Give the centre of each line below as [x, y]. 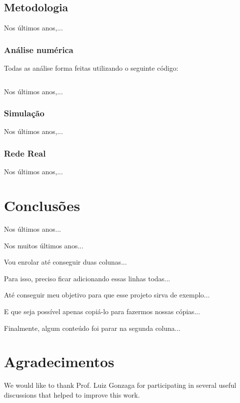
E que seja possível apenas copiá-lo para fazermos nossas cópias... [102, 311]
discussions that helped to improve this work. [72, 394]
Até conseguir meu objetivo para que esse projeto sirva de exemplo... [107, 295]
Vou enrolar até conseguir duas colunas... [65, 262]
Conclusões [42, 205]
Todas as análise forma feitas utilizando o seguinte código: [91, 68]
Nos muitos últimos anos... [44, 245]
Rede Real [25, 153]
